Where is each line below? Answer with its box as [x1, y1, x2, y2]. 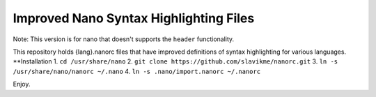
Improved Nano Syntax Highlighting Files [13, 10, 255, 26]
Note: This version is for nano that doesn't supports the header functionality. [13, 35, 235, 43]
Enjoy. [13, 80, 31, 89]
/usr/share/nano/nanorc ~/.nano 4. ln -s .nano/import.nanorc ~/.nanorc [13, 67, 261, 75]
